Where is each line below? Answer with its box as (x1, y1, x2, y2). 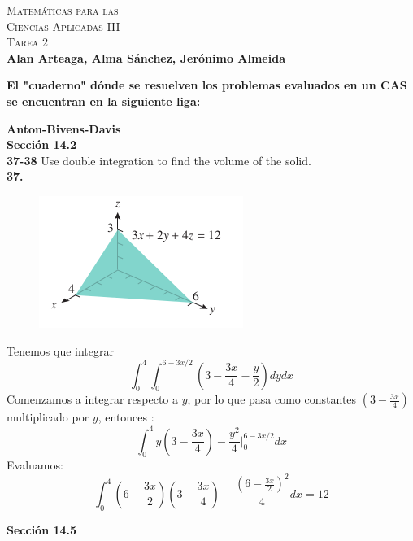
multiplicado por (7, 408, 89, 425)
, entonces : (98, 408, 154, 425)
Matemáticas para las (7, 2, 119, 18)
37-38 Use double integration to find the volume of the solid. (7, 151, 311, 168)
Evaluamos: (7, 456, 63, 473)
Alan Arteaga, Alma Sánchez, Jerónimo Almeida (7, 49, 285, 66)
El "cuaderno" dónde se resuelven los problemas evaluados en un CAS (7, 76, 407, 94)
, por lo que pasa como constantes (187, 390, 357, 408)
